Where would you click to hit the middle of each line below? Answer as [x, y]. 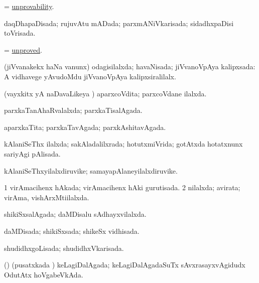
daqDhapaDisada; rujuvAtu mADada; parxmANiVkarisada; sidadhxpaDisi [119, 23]
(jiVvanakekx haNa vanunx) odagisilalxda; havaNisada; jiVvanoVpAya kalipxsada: [130, 66]
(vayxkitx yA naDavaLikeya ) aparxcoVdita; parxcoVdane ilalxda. [105, 93]
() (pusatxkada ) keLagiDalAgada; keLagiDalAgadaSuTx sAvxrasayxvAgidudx [125, 265]
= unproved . [23, 49]
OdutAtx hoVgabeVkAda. [44, 274]
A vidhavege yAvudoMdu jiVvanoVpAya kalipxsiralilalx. [90, 76]
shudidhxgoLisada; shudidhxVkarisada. [64, 248]
